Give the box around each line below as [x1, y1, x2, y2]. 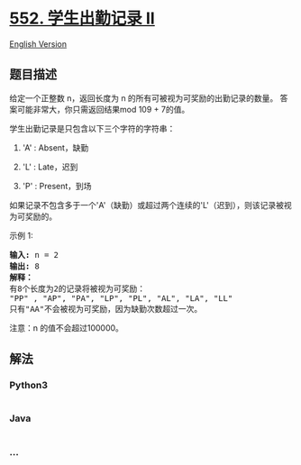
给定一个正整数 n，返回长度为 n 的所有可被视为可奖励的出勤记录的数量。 [9, 92, 278, 104]
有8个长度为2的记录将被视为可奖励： [9, 283, 146, 294]
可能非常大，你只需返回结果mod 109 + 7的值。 [16, 104, 190, 114]
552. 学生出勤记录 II [9, 8, 155, 29]
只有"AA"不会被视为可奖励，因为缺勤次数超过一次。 [9, 304, 203, 314]
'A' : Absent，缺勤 [22, 141, 89, 153]
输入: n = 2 [9, 250, 59, 260]
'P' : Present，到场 [22, 180, 92, 191]
